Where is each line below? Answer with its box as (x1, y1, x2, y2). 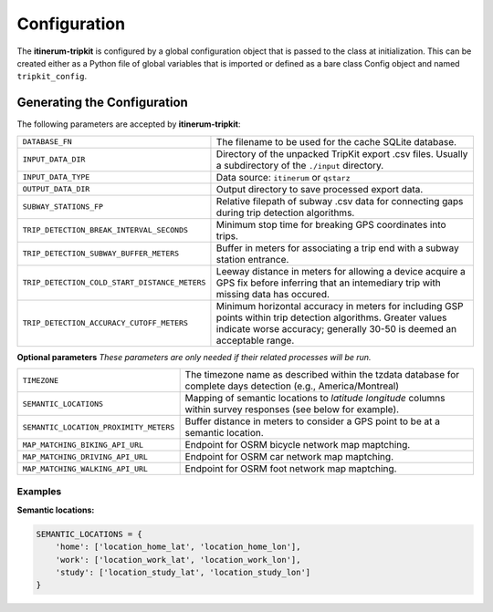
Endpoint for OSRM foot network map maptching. (184, 462, 397, 475)
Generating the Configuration (16, 95, 189, 110)
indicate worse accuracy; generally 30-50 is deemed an (215, 322, 456, 335)
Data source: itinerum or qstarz (215, 171, 351, 183)
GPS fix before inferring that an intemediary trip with (215, 276, 442, 289)
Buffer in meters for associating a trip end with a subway (215, 242, 460, 254)
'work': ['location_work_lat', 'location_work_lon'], (55, 555, 301, 565)
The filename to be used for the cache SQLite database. (215, 135, 456, 148)
